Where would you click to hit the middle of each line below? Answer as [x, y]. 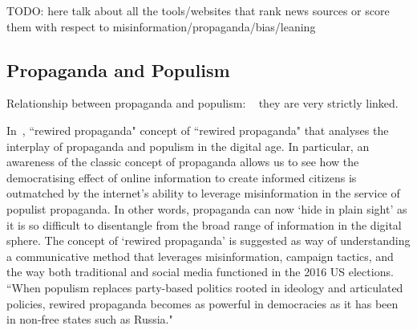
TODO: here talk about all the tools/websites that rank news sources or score [198, 10]
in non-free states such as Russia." [90, 319]
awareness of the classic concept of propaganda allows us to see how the [183, 162]
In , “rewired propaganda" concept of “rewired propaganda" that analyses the [198, 130]
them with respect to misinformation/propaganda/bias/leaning [161, 26]
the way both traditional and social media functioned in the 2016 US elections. [200, 272]
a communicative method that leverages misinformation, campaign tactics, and [200, 256]
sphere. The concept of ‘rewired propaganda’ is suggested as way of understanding [208, 240]
